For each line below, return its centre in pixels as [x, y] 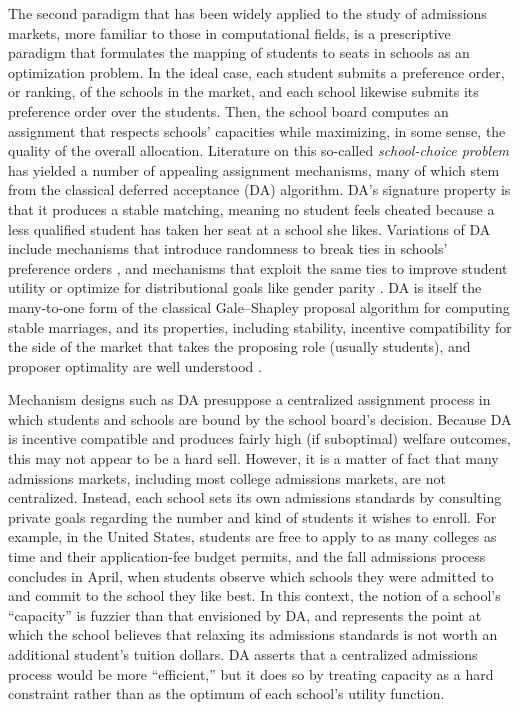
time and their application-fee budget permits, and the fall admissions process [247, 556]
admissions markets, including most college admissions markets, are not [227, 477]
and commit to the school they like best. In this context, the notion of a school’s [254, 595]
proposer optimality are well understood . [135, 365]
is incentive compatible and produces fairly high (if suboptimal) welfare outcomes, [259, 438]
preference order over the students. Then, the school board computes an [228, 110]
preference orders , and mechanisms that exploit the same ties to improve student [258, 267]
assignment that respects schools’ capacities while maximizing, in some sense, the [257, 130]
